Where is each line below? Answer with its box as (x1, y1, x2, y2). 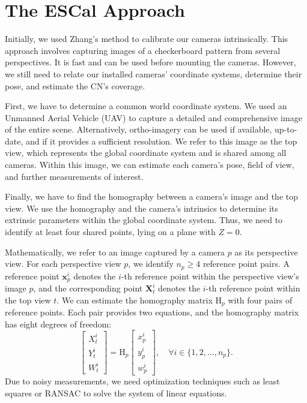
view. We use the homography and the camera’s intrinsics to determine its (5, 201, 278, 214)
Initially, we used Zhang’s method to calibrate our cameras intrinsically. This (5, 32, 288, 45)
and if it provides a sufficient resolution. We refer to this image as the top (25, 134, 297, 147)
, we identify (128, 257, 174, 270)
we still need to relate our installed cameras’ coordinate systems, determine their (5, 67, 302, 80)
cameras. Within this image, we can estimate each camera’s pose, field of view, (5, 158, 294, 171)
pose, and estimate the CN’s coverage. (5, 79, 145, 92)
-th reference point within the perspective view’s (121, 269, 299, 282)
